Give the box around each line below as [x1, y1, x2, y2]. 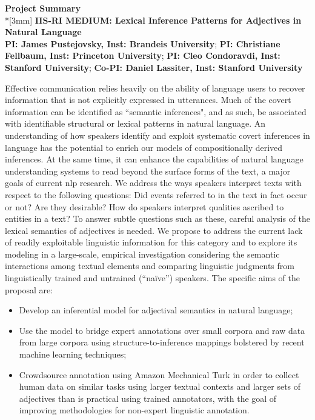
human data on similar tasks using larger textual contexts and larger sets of [19, 380, 301, 393]
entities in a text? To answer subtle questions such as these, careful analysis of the [5, 212, 311, 225]
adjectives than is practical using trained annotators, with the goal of [19, 392, 277, 404]
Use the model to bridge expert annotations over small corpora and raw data [19, 324, 305, 336]
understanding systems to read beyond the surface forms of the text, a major [5, 164, 291, 177]
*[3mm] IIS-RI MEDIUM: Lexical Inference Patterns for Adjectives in [5, 13, 302, 26]
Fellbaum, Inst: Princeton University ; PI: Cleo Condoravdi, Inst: [5, 49, 280, 62]
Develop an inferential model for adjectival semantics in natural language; [19, 304, 293, 316]
